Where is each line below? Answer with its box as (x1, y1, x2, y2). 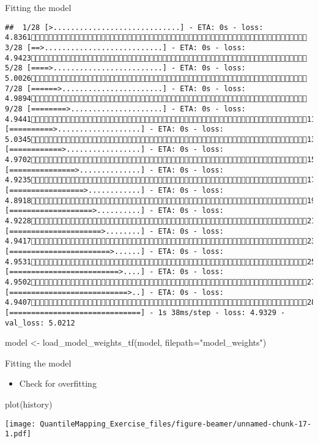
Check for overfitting (19, 377, 97, 390)
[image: (5, 419, 36, 428)
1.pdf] (5, 430, 31, 439)
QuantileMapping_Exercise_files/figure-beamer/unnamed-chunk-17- (40, 419, 312, 428)
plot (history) (5, 398, 53, 411)
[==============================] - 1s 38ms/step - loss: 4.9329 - (5, 308, 286, 317)
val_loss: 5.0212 (5, 318, 75, 327)
